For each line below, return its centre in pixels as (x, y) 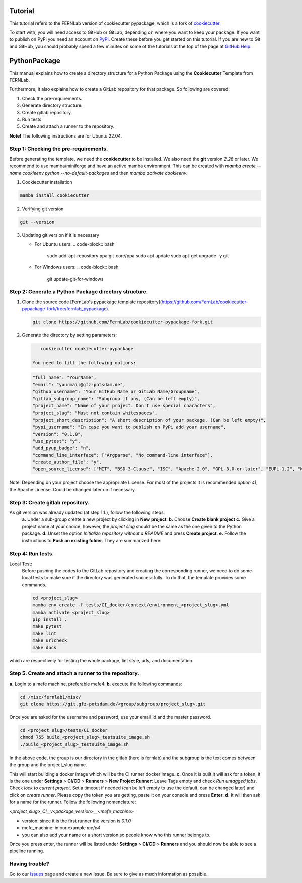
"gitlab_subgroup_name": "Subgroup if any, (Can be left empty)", (116, 399)
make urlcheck (50, 640)
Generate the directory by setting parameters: (69, 335)
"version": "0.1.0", (58, 434)
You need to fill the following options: (84, 362)
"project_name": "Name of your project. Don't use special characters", (124, 406)
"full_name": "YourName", (64, 378)
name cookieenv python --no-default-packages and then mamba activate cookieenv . (99, 173)
